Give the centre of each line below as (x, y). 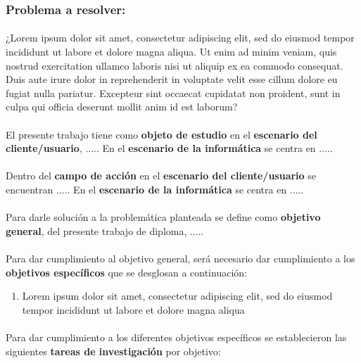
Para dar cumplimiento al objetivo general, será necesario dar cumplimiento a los (180, 258)
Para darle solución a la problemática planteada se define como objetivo (163, 217)
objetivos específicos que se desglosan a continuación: (126, 272)
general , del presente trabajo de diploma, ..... (105, 230)
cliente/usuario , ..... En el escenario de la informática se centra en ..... (169, 148)
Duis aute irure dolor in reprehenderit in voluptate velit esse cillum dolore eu (172, 79)
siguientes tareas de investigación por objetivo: (113, 351)
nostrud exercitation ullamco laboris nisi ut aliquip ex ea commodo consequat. (175, 65)
